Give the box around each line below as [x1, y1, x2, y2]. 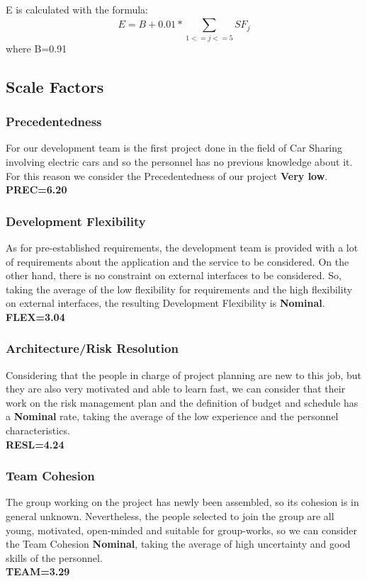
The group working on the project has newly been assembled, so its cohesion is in [6, 495, 359, 509]
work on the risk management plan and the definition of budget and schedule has [6, 395, 358, 410]
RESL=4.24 [6, 436, 64, 451]
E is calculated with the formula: [6, 2, 148, 16]
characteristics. [6, 423, 70, 438]
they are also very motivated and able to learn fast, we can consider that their [6, 381, 346, 396]
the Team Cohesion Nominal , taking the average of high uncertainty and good [6, 536, 351, 551]
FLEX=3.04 [6, 309, 65, 324]
